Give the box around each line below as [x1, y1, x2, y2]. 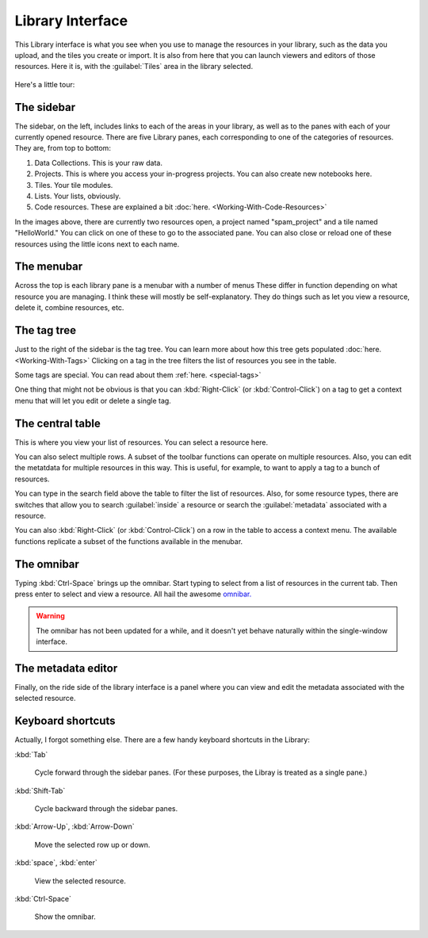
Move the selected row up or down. [34, 840, 151, 849]
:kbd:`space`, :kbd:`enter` [14, 858, 98, 867]
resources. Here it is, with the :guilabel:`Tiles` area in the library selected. [14, 62, 254, 71]
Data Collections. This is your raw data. [34, 158, 162, 167]
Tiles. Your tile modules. [34, 180, 113, 190]
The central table [14, 416, 101, 430]
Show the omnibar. [34, 912, 97, 921]
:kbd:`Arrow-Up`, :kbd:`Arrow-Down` [14, 821, 135, 832]
